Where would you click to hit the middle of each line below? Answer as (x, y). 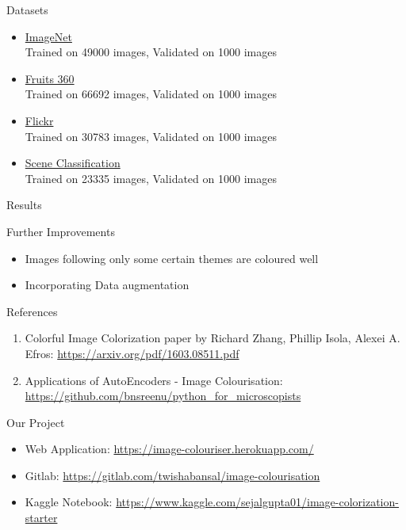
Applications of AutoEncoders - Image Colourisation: (154, 380)
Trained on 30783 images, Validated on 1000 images (151, 136)
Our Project (36, 422)
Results (24, 205)
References (32, 311)
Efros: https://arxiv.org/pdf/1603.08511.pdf (132, 353)
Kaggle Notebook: (69, 502)
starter (41, 518)
